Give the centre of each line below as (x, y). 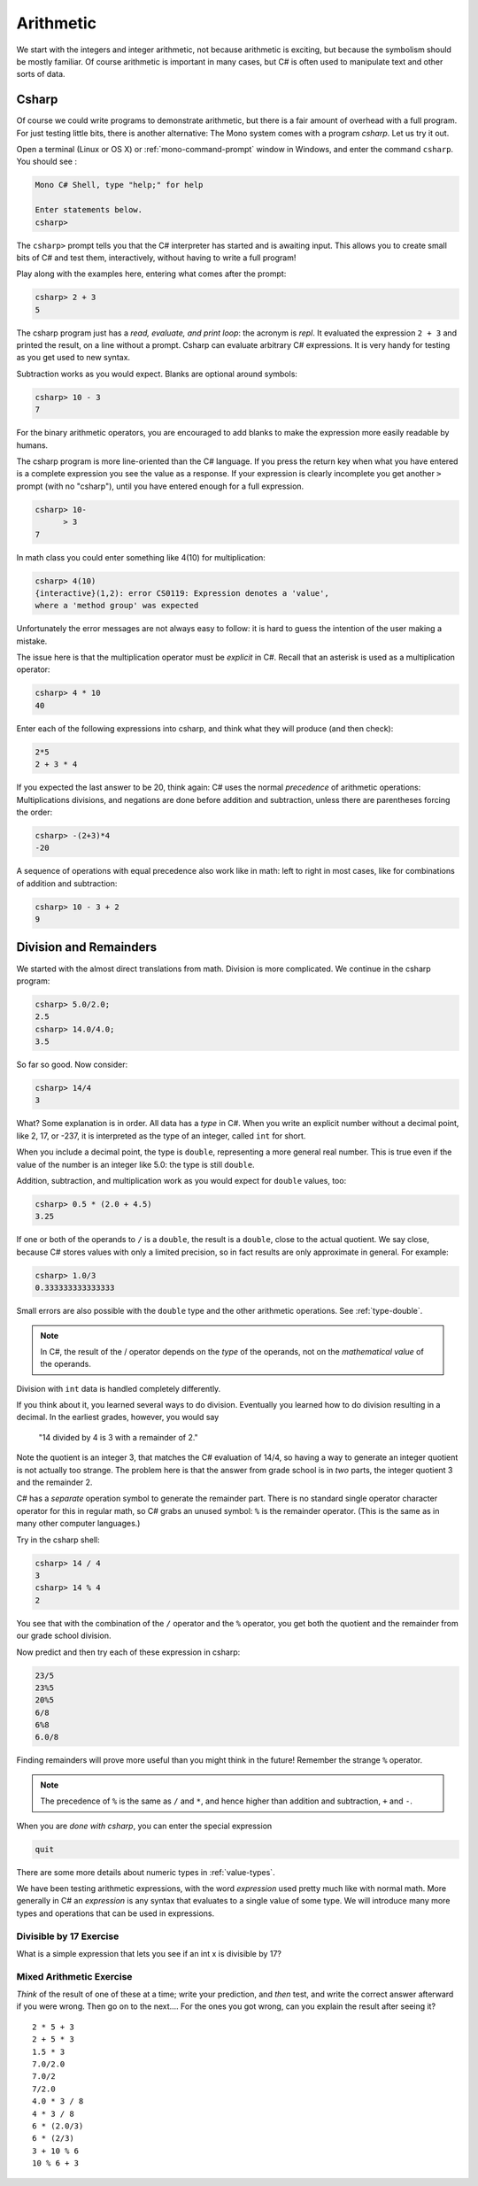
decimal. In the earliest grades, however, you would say (118, 1417)
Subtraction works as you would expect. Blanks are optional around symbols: (157, 374)
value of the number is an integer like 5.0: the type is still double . (136, 1164)
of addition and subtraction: (67, 883)
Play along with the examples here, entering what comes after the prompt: (151, 274)
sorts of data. (41, 74)
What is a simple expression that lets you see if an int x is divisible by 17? (149, 1953)
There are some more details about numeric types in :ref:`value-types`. (146, 1872)
